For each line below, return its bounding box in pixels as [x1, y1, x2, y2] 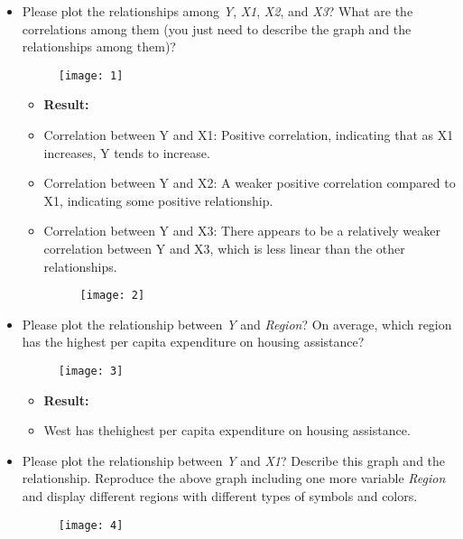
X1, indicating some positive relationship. [43, 191, 273, 209]
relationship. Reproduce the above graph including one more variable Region [22, 469, 446, 488]
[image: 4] [58, 518, 124, 532]
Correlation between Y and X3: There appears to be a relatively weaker [43, 221, 440, 240]
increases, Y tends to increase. [43, 143, 210, 162]
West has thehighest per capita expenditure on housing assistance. [43, 421, 411, 440]
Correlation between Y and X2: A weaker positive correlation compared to [43, 173, 456, 192]
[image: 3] [58, 365, 124, 378]
